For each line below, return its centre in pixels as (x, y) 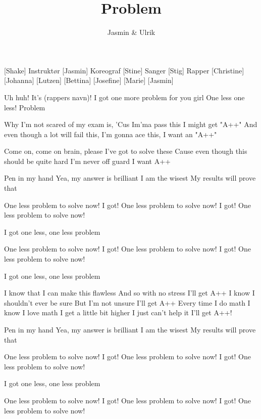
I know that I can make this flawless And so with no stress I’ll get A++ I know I (129, 293)
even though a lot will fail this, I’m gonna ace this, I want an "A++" (111, 134)
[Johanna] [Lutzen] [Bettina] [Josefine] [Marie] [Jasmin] (89, 80)
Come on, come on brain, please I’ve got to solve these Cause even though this (126, 151)
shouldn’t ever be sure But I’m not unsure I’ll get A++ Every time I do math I (127, 302)
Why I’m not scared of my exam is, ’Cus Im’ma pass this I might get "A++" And (131, 124)
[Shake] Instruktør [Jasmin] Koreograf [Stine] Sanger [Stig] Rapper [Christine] (124, 70)
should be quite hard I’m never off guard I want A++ (87, 161)
